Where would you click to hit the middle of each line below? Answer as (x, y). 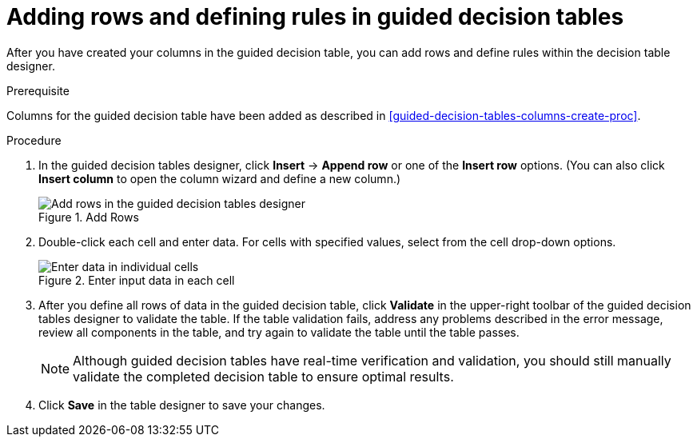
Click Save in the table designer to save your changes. (182, 405)
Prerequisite (38, 90)
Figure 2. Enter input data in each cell (137, 280)
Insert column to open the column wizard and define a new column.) (220, 178)
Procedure (34, 140)
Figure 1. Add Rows (89, 217)
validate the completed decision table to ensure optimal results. (263, 376)
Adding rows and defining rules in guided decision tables (315, 17)
